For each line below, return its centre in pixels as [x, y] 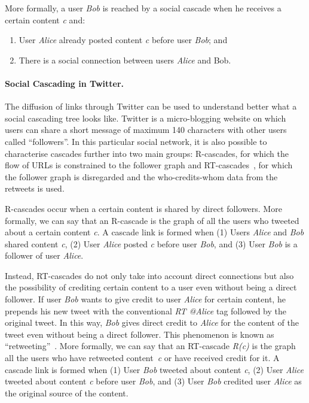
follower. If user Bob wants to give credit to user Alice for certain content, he [145, 299]
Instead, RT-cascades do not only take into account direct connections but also [149, 275]
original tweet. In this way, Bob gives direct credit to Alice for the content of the [152, 322]
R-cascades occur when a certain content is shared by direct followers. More [143, 208]
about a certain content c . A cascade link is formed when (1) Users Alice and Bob [154, 232]
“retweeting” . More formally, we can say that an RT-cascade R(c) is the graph [150, 346]
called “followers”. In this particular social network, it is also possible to [136, 141]
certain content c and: [45, 19]
